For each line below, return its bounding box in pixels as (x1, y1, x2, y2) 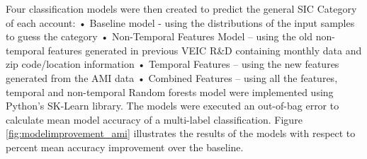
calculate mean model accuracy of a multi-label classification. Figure (6, 112, 303, 126)
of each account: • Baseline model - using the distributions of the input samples (6, 15, 355, 30)
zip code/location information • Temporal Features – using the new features (6, 57, 339, 71)
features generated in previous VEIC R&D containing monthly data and (47, 42, 362, 57)
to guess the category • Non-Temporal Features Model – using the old (6, 29, 313, 44)
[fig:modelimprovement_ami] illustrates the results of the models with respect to (6, 126, 356, 141)
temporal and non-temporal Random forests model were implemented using (6, 84, 334, 99)
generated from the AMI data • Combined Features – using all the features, (6, 70, 338, 85)
